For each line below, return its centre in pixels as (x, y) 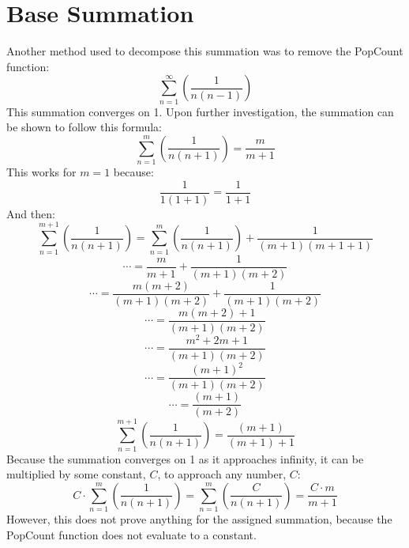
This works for (41, 172)
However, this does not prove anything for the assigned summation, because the (199, 519)
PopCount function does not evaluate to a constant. (131, 534)
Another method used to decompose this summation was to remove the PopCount (205, 51)
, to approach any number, (222, 474)
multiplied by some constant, (76, 474)
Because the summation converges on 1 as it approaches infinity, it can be (185, 458)
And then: (31, 213)
